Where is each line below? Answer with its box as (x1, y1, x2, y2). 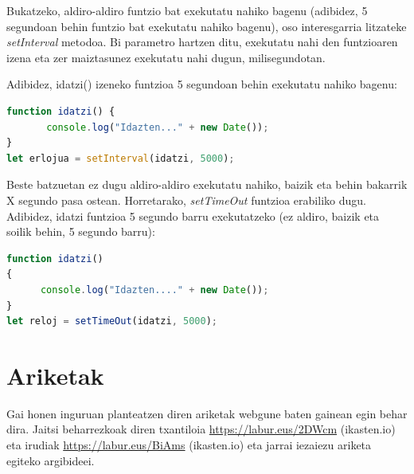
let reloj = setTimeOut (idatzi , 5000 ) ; (6, 315, 217, 327)
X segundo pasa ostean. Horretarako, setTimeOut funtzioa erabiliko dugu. (6, 191, 366, 208)
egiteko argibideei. (6, 452, 95, 468)
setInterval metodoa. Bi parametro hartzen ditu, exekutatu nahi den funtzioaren (6, 33, 398, 50)
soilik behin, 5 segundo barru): (6, 223, 155, 240)
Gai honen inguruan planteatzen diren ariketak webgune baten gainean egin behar (6, 405, 408, 421)
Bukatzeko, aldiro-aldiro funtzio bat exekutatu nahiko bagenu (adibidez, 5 (6, 2, 368, 18)
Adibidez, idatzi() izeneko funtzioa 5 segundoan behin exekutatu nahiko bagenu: (6, 76, 397, 92)
